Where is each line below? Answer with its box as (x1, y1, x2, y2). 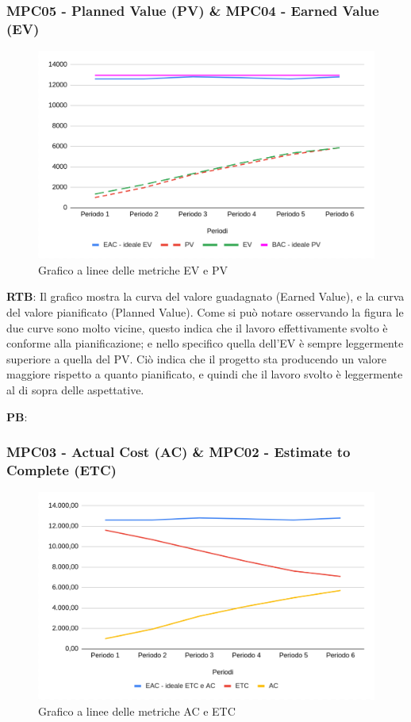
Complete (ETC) (6, 460, 117, 480)
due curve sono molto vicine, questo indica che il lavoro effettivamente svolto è (6, 319, 388, 336)
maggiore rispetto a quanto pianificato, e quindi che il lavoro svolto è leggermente (6, 366, 403, 382)
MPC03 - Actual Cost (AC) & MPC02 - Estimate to (6, 442, 351, 462)
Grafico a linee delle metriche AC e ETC (38, 703, 236, 719)
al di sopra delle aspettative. (6, 381, 144, 397)
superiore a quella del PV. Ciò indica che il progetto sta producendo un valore (6, 350, 386, 367)
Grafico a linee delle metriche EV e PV (38, 261, 228, 278)
